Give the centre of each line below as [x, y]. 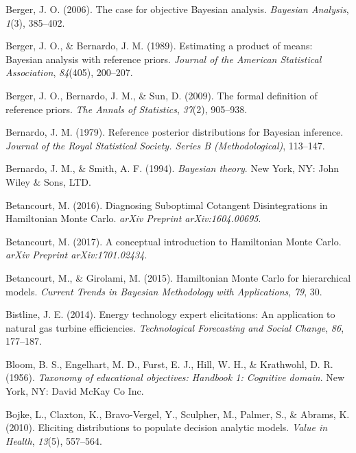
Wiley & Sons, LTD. [48, 181]
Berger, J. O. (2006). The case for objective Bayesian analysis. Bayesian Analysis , [177, 9]
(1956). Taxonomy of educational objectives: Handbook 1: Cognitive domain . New [175, 377]
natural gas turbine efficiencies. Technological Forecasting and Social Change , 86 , [175, 327]
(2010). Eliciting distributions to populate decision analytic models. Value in [167, 427]
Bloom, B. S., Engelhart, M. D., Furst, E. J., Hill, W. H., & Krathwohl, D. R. [169, 364]
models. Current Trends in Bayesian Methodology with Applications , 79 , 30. [164, 291]
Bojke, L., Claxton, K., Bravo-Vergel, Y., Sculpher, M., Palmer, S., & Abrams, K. [178, 414]
